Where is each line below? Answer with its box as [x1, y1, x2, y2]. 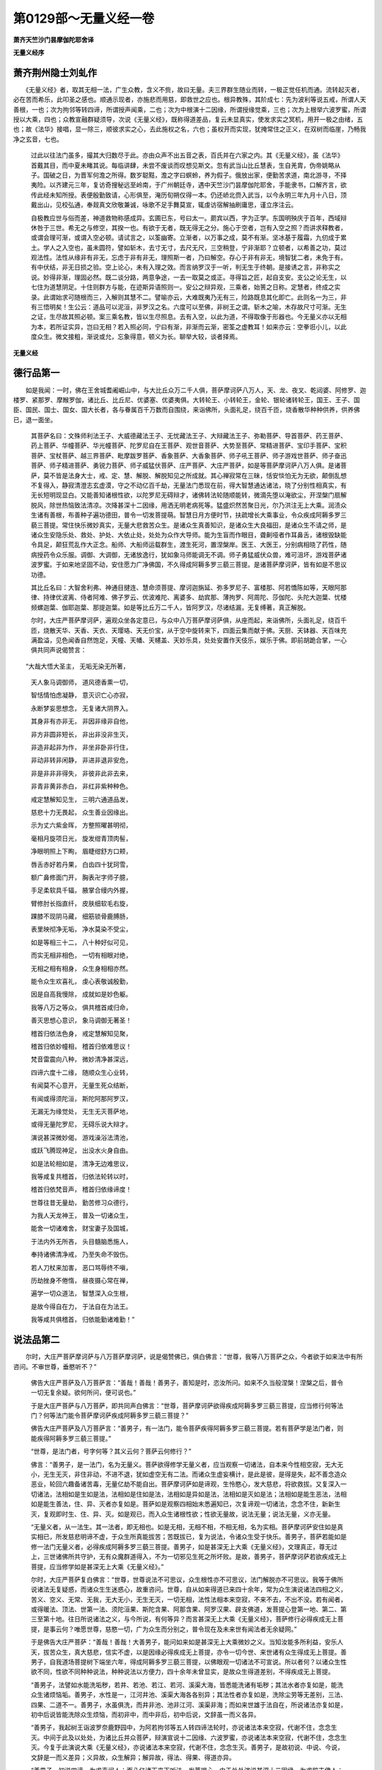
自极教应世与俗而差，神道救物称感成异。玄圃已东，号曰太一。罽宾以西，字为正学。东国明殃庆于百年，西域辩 [30, 213, 347, 222]
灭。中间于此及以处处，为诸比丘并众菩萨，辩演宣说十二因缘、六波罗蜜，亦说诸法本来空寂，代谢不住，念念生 [30, 1733, 347, 1742]
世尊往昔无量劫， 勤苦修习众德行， [30, 1198, 132, 1206]
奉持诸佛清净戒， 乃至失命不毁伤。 [30, 1250, 132, 1259]
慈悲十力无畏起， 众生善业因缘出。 [30, 808, 132, 816]
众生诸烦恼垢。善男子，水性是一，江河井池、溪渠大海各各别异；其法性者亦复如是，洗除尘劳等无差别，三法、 [30, 1691, 347, 1699]
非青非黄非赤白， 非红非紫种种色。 [30, 782, 132, 791]
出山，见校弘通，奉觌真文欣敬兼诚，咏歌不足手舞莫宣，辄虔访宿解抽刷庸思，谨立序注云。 [36, 200, 297, 209]
